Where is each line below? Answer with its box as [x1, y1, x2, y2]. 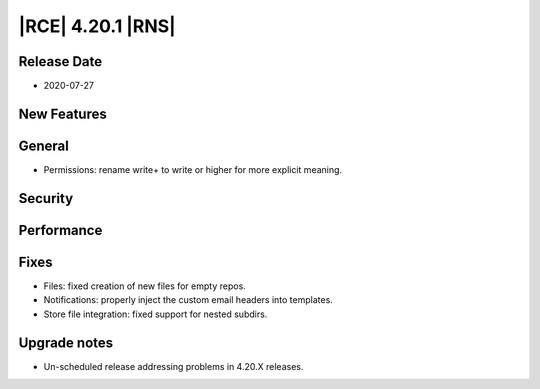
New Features [18, 105, 107, 122]
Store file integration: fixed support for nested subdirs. [43, 308, 268, 320]
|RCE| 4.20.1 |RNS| [18, 15, 176, 37]
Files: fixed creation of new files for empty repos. [43, 280, 247, 292]
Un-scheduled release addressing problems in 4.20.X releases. [43, 360, 304, 372]
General [18, 137, 70, 154]
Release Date [18, 53, 103, 70]
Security [18, 190, 74, 207]
